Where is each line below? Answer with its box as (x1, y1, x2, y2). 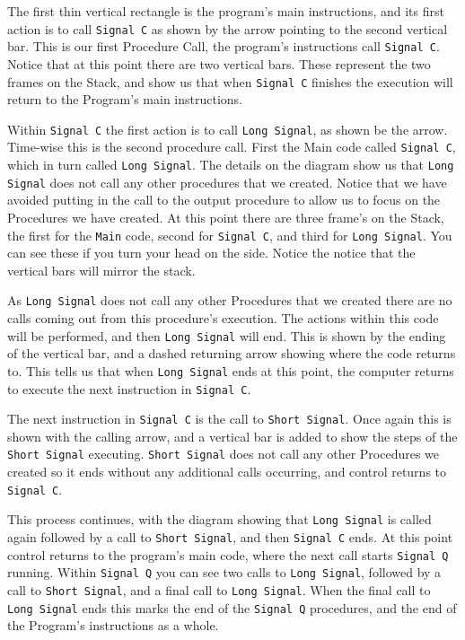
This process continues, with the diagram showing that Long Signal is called (7, 510, 432, 529)
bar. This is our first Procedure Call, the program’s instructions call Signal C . (7, 37, 440, 56)
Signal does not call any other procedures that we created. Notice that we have (7, 172, 447, 191)
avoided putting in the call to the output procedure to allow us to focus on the (7, 190, 441, 209)
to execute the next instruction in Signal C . (7, 379, 251, 398)
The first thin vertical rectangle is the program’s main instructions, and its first (7, 2, 444, 20)
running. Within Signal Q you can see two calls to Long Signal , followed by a (7, 563, 442, 582)
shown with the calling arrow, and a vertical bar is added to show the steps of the (7, 426, 458, 445)
